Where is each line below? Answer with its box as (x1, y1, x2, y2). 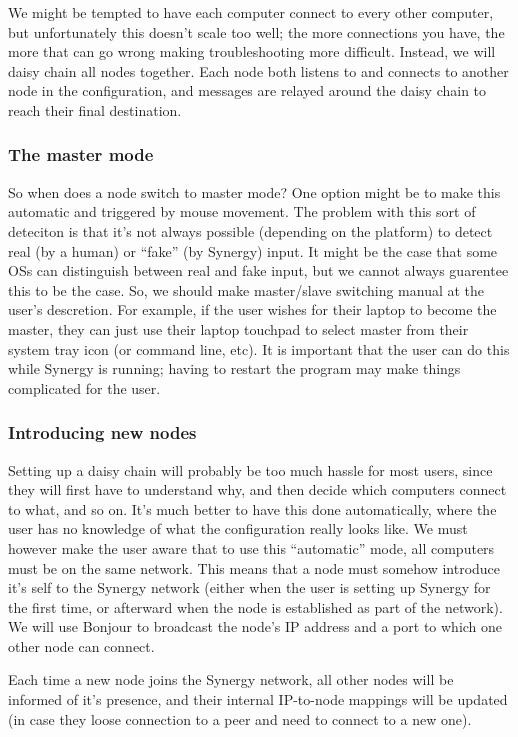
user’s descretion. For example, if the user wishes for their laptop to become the (8, 299, 497, 320)
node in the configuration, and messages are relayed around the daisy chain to (8, 80, 487, 101)
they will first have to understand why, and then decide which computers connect (8, 479, 507, 500)
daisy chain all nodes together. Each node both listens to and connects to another (8, 60, 509, 81)
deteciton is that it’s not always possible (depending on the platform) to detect (8, 220, 493, 241)
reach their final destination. (8, 99, 182, 120)
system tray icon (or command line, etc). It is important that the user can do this (8, 338, 510, 359)
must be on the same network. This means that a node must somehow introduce (8, 557, 501, 578)
